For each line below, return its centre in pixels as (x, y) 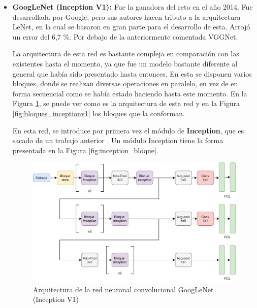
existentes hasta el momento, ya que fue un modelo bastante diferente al (125, 63)
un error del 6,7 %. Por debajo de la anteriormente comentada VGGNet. (125, 36)
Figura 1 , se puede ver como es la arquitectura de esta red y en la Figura (126, 103)
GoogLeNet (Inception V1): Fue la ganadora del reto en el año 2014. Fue (133, 7)
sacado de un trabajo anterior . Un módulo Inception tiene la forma (118, 140)
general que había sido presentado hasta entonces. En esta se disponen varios (132, 73)
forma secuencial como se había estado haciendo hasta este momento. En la (130, 93)
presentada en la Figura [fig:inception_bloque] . (85, 150)
